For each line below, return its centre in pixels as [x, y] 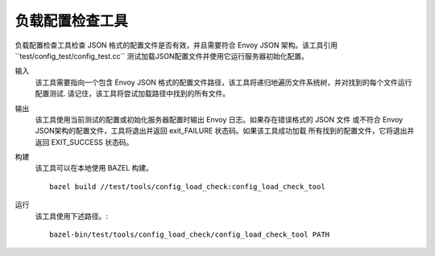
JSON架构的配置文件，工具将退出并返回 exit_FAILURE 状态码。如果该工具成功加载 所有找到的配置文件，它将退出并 [225, 131]
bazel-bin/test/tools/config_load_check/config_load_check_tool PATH [190, 235]
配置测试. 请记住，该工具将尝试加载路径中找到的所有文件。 [132, 93]
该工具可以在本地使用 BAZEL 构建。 [94, 168]
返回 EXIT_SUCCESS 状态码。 [84, 142]
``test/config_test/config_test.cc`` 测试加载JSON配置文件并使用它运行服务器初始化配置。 [162, 56]
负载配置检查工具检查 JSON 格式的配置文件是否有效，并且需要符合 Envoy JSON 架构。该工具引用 [176, 45]
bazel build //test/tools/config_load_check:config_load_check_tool [187, 186]
